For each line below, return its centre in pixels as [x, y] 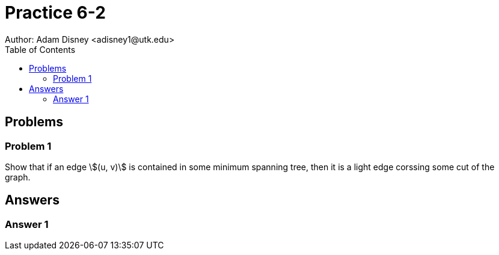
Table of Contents [40, 49]
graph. [18, 177]
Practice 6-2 [55, 13]
